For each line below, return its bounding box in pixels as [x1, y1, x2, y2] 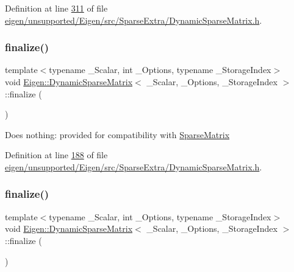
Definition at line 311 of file [5, 2, 108, 14]
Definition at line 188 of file [5, 148, 108, 161]
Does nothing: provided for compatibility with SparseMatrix [5, 128, 230, 141]
